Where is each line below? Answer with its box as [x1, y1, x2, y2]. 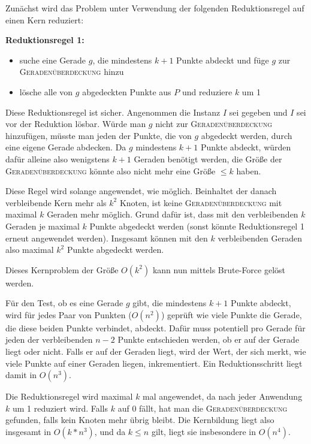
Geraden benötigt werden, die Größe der [134, 152, 282, 165]
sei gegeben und [229, 105, 288, 118]
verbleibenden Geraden [218, 231, 302, 244]
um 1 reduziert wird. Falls [12, 401, 108, 414]
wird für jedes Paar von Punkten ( [5, 308, 132, 321]
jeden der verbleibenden [5, 333, 93, 346]
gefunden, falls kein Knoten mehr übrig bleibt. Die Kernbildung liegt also [5, 413, 274, 426]
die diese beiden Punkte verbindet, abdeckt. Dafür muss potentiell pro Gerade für [5, 321, 306, 334]
